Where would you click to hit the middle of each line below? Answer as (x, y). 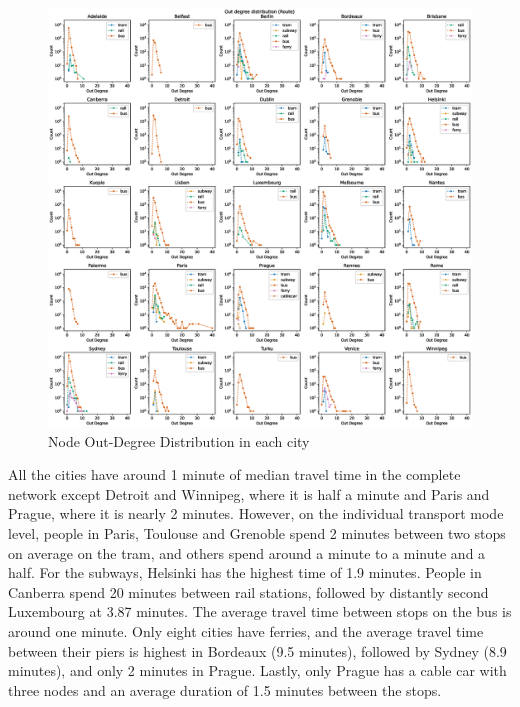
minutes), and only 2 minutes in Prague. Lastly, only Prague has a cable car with (257, 670)
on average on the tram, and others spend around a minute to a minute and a (247, 552)
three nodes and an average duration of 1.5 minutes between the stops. (225, 689)
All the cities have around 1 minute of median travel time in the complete (234, 474)
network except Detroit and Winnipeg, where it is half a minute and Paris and (249, 493)
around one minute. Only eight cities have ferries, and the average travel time (246, 630)
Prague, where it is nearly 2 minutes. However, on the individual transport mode (256, 513)
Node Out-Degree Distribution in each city (179, 440)
